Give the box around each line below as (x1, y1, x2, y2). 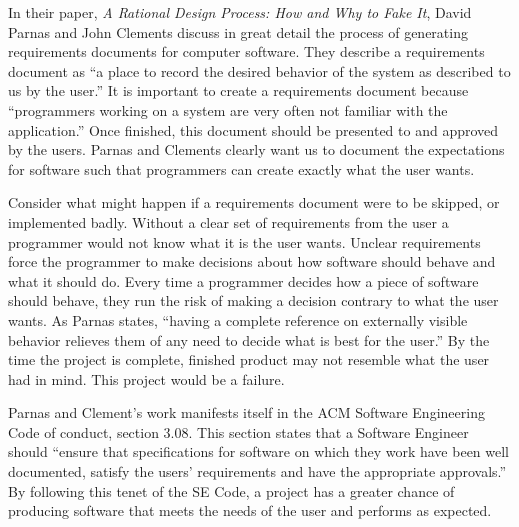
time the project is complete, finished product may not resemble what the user (8, 349, 490, 370)
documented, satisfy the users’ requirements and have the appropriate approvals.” (8, 461, 507, 482)
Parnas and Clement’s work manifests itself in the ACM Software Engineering (8, 402, 485, 423)
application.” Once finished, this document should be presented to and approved (8, 119, 499, 140)
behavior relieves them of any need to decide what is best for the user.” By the (8, 329, 490, 350)
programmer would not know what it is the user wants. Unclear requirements (8, 231, 481, 252)
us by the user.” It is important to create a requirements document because (8, 80, 469, 101)
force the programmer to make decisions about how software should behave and (8, 251, 496, 272)
